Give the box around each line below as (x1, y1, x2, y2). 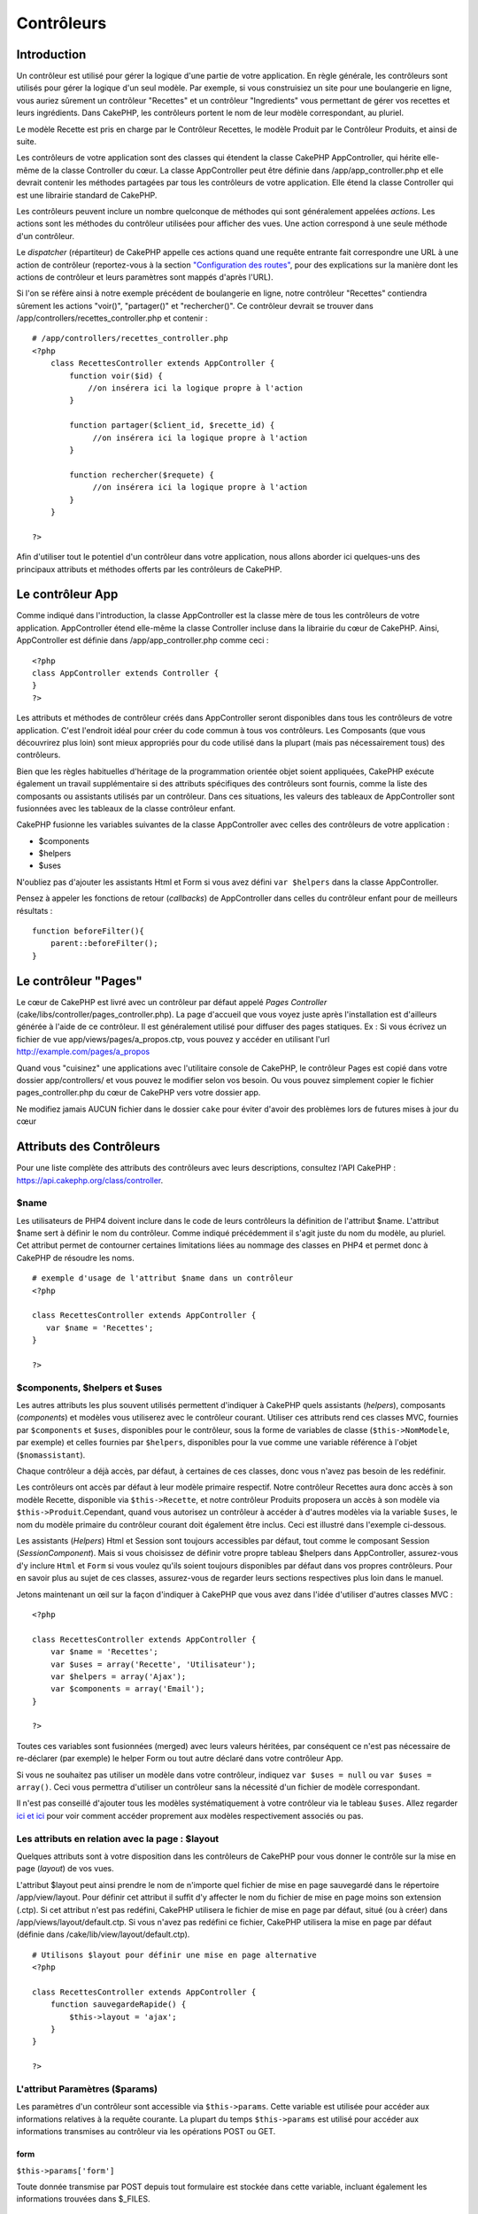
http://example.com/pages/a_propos (16, 1046, 150, 1057)
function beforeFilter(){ (32, 926, 145, 936)
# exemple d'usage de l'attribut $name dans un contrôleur (32, 1273, 294, 1283)
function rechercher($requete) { (69, 469, 214, 480)
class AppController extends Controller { (32, 668, 220, 677)
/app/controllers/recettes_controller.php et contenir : (16, 313, 208, 323)
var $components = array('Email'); (50, 1684, 205, 1694)
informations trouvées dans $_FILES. (16, 2194, 150, 2204)
